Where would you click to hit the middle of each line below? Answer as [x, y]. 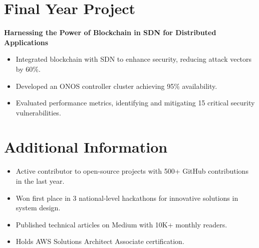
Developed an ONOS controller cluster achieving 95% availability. [116, 86]
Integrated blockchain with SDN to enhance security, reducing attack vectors [134, 59]
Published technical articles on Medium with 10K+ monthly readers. [121, 224]
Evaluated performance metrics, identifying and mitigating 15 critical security [135, 103]
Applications [26, 42]
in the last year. [40, 181]
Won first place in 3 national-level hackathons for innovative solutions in [127, 198]
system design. [38, 208]
